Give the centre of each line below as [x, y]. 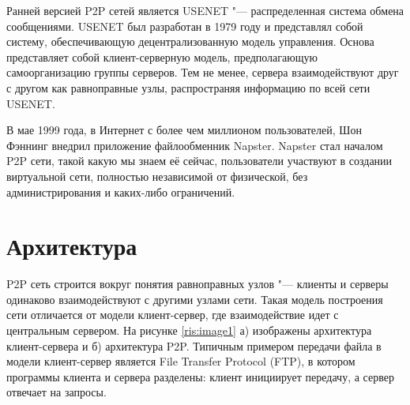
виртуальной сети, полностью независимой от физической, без [157, 176]
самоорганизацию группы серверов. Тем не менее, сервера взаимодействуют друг [203, 72]
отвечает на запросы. [56, 392]
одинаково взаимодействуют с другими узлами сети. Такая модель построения [195, 299]
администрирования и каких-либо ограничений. [121, 191]
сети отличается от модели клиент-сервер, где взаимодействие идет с [173, 315]
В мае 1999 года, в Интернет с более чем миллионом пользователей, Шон [184, 130]
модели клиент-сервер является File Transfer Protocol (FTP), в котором [181, 361]
